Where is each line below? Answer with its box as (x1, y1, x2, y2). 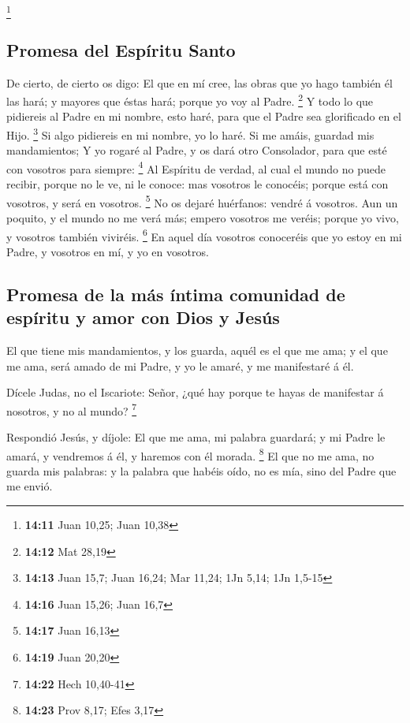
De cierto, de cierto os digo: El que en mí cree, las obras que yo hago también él (6, 74, 393, 91)
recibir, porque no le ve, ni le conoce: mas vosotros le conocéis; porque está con (6, 176, 389, 192)
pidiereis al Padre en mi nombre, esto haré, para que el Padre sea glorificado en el (6, 108, 401, 125)
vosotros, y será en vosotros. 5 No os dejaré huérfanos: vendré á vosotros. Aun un (6, 192, 398, 211)
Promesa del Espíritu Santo (6, 37, 236, 61)
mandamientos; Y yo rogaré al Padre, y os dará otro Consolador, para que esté (6, 142, 387, 158)
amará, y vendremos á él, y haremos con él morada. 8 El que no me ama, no (6, 445, 375, 464)
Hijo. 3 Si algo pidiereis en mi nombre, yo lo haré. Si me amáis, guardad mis (6, 124, 375, 143)
